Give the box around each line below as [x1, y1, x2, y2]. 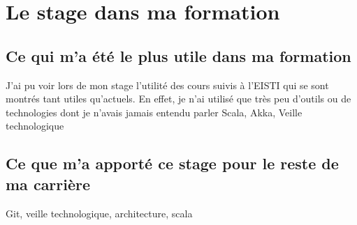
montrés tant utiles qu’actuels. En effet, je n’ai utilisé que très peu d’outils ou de [6, 91, 351, 106]
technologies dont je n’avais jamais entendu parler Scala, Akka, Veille [6, 104, 303, 119]
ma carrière [6, 173, 91, 194]
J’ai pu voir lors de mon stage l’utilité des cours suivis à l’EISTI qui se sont [6, 77, 329, 92]
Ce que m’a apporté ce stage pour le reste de [6, 153, 339, 174]
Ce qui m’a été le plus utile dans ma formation [6, 45, 351, 66]
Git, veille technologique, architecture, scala [6, 205, 193, 220]
